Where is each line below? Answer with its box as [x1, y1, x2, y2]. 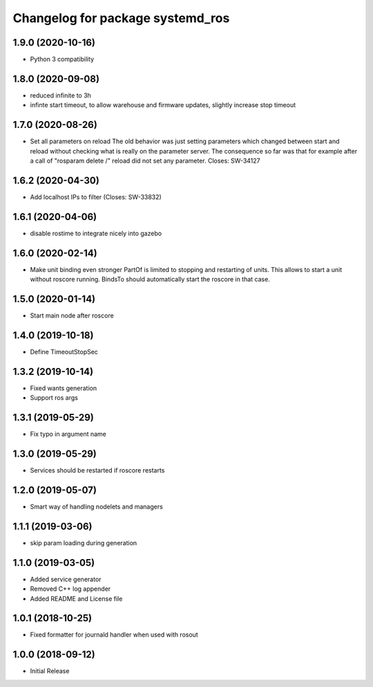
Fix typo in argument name [30, 430, 106, 439]
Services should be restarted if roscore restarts [30, 466, 165, 475]
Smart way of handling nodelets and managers [30, 502, 164, 511]
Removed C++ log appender [30, 585, 111, 593]
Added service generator [30, 575, 102, 583]
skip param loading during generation [30, 538, 137, 547]
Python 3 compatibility [30, 55, 95, 64]
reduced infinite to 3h [30, 91, 91, 100]
